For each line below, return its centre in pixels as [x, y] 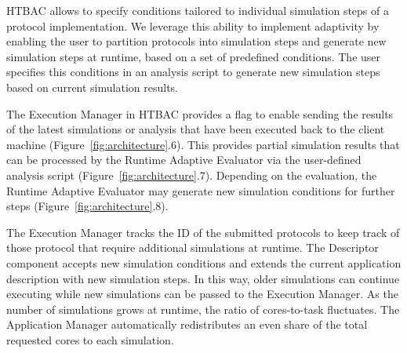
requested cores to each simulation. [90, 339]
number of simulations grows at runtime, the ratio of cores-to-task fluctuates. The [203, 309]
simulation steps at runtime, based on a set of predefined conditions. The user [194, 56]
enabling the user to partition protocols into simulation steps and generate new [196, 41]
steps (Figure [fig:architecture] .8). [87, 206]
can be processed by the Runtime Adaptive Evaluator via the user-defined [184, 160]
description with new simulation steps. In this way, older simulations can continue [203, 278]
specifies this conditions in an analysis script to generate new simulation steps [193, 72]
